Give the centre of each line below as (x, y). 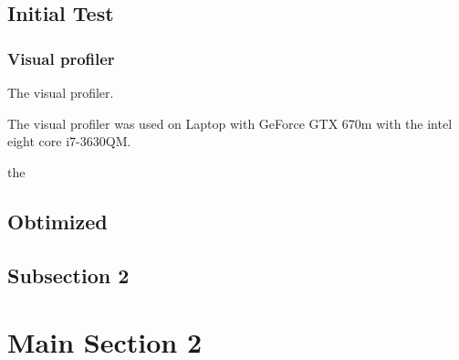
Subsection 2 (68, 275)
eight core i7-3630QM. (69, 141)
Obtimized (57, 221)
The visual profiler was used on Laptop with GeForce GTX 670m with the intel (230, 123)
